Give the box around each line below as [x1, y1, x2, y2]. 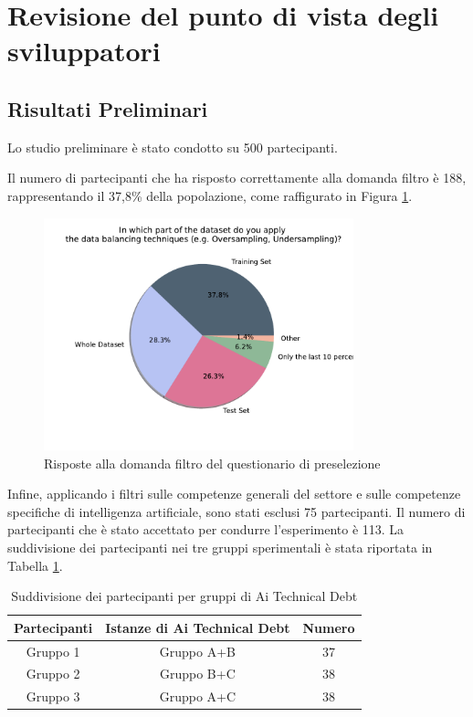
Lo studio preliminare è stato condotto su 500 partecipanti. [7, 137, 338, 156]
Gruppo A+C [159, 687, 236, 706]
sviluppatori [7, 32, 161, 69]
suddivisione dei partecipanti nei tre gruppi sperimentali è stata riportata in [7, 537, 433, 556]
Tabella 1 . [7, 555, 63, 575]
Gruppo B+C [159, 664, 236, 683]
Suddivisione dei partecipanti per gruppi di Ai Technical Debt [11, 586, 358, 606]
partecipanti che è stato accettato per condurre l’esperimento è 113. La [7, 520, 405, 539]
